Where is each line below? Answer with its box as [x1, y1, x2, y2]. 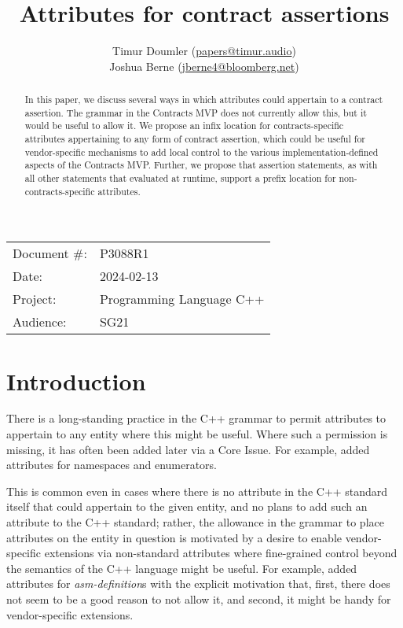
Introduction [6, 364, 146, 397]
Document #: [13, 244, 87, 263]
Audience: [13, 312, 67, 331]
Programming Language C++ [99, 290, 265, 308]
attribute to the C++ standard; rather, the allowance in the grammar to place [6, 514, 384, 530]
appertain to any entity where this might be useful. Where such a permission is [6, 426, 388, 442]
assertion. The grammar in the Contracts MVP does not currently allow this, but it [24, 105, 367, 119]
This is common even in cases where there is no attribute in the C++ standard [6, 482, 388, 499]
